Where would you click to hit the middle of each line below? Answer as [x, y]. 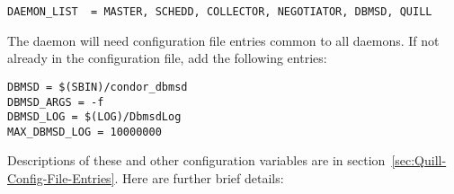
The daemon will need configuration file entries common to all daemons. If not [223, 40]
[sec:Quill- [419, 160]
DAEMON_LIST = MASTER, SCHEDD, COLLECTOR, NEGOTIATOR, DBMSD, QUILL [220, 12]
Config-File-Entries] [61, 178]
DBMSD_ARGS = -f [56, 102]
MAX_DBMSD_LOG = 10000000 [85, 132]
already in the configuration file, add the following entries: [167, 58]
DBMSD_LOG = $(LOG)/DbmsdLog [94, 117]
